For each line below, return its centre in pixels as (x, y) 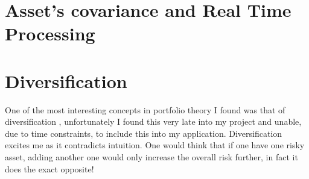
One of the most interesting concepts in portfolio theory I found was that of (145, 109)
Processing (50, 33)
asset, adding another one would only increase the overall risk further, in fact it (151, 157)
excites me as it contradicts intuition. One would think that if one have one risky (155, 145)
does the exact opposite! (49, 168)
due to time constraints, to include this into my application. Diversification (144, 133)
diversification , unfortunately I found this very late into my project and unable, (153, 121)
